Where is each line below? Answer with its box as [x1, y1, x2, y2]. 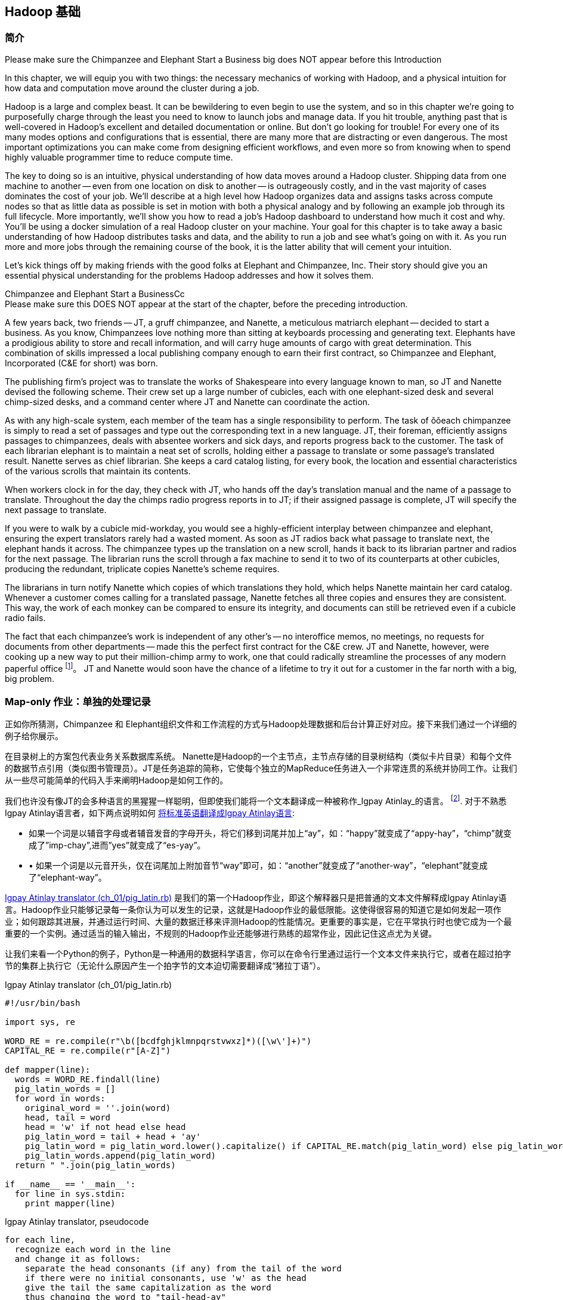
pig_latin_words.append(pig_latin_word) [24, 1150, 216, 1160]
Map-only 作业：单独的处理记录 [5, 695, 151, 708]
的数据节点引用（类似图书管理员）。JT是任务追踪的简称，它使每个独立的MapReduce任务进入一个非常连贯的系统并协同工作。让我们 [5, 763, 518, 774]
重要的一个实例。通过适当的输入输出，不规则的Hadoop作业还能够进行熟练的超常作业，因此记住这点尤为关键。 [5, 928, 437, 938]
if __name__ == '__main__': [5, 1179, 136, 1189]
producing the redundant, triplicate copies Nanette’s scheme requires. [5, 563, 280, 574]
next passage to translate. [5, 504, 107, 515]
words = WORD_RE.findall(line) [14, 1074, 161, 1084]
